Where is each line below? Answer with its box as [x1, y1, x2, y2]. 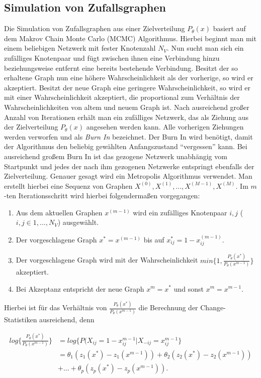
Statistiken [4, 314, 37, 324]
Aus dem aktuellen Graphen [16, 207, 103, 217]
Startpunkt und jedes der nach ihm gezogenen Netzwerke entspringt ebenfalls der [4, 161, 254, 171]
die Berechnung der [138, 302, 198, 313]
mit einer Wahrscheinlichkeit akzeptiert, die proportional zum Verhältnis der [4, 92, 240, 102]
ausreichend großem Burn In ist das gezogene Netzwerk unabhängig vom [4, 151, 227, 161]
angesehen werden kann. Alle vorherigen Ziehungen [86, 121, 244, 132]
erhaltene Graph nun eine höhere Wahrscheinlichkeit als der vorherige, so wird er [4, 72, 253, 83]
